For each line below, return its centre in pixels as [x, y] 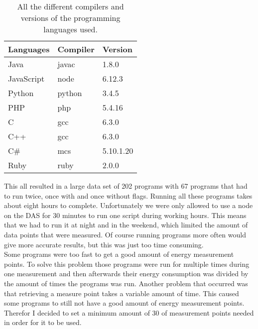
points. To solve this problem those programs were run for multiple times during [127, 264]
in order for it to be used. [43, 322]
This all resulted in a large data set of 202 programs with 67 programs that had [126, 186]
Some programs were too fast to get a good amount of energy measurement [119, 254]
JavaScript [26, 78]
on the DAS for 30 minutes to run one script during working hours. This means [125, 215]
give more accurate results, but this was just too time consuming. [104, 244]
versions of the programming [70, 18]
